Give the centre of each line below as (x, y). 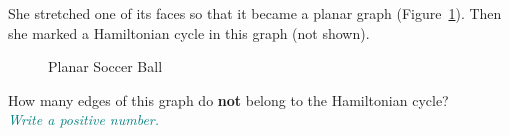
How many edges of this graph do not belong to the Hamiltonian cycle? (228, 99)
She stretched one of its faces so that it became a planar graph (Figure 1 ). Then (255, 13)
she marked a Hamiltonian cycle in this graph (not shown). (189, 32)
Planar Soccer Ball (105, 66)
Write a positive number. (84, 119)
